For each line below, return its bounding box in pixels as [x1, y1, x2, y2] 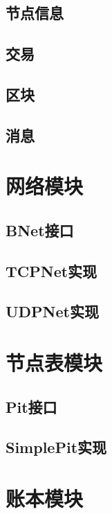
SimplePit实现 [6, 436, 107, 458]
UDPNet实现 [6, 301, 99, 322]
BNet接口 [6, 219, 74, 240]
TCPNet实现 [6, 260, 97, 281]
